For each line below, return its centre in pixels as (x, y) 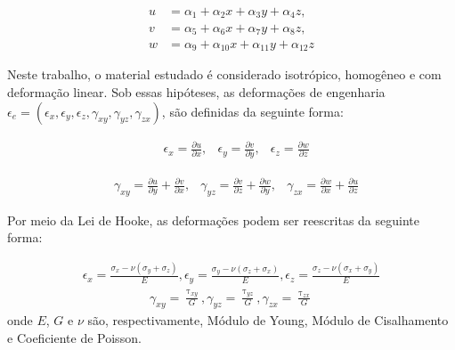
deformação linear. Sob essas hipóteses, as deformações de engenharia (196, 92)
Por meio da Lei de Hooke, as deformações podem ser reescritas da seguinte (213, 220)
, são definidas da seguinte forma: (252, 111)
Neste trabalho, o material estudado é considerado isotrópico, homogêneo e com (224, 74)
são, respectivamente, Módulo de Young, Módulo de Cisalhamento (268, 320)
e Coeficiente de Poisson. (74, 337)
